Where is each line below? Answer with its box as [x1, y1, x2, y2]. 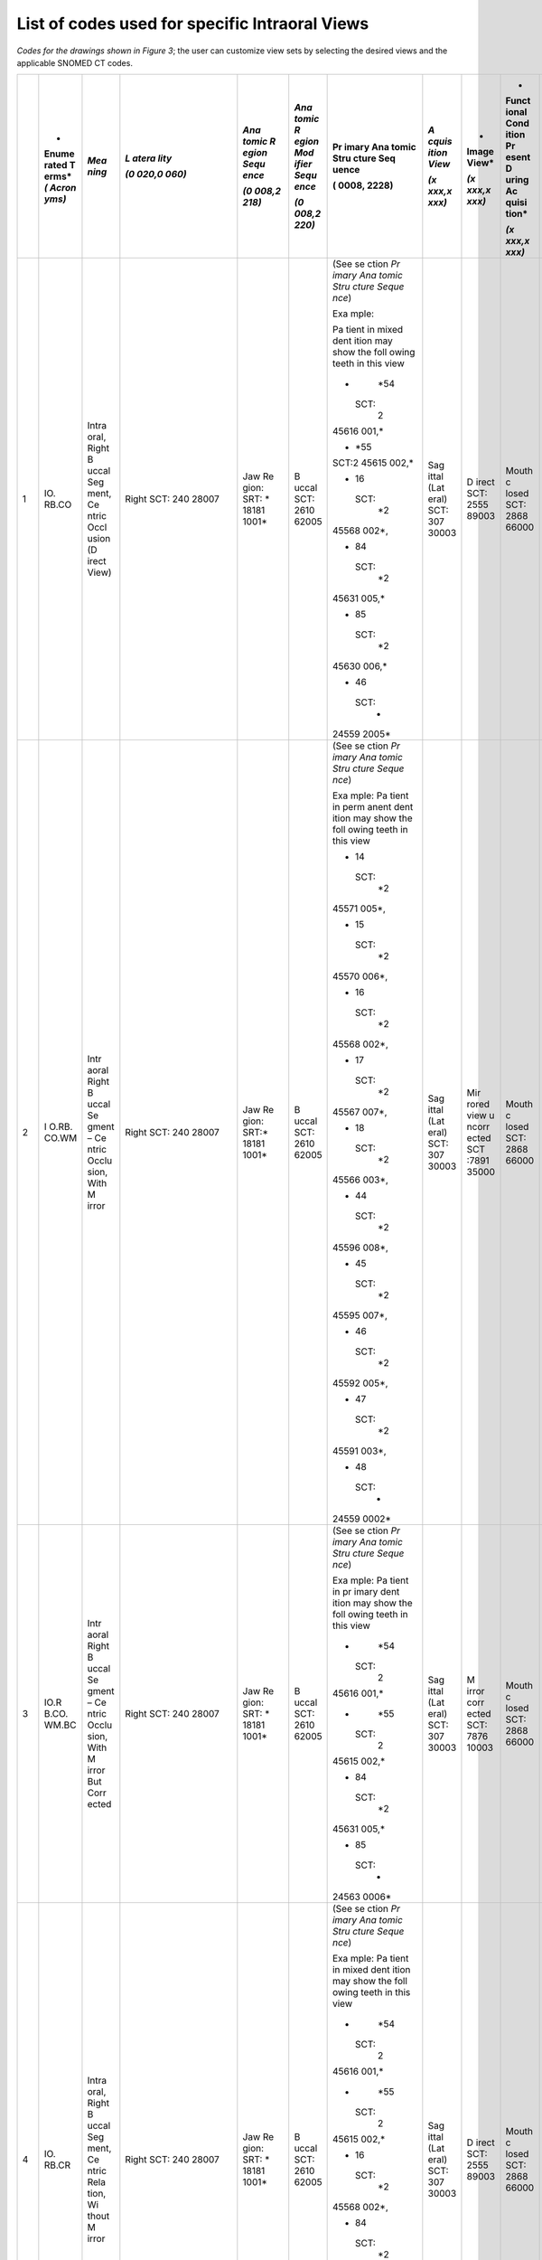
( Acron [43, 182, 77, 194]
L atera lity [125, 152, 173, 165]
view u [466, 1109, 495, 1122]
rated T [43, 159, 76, 172]
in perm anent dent [332, 801, 414, 814]
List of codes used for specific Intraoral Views [16, 14, 369, 33]
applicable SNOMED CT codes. [16, 57, 133, 68]
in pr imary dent [332, 1586, 400, 1598]
